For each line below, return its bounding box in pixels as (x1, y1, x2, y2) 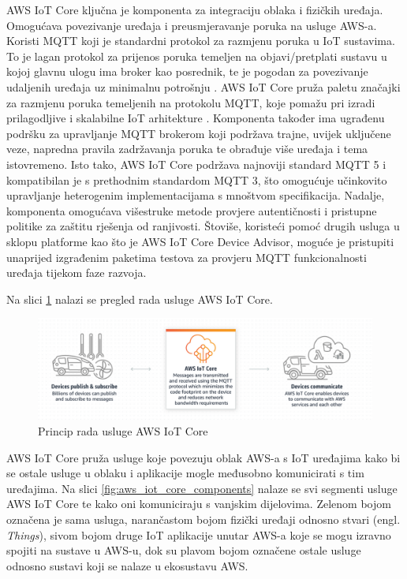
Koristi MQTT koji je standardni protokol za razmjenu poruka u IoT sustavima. (6, 32, 395, 49)
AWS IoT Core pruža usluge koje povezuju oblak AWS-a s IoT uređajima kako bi (6, 449, 401, 465)
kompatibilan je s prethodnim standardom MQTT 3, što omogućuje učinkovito (6, 171, 387, 188)
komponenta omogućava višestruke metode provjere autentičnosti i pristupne (6, 202, 377, 219)
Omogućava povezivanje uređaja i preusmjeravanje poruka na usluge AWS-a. (6, 17, 377, 33)
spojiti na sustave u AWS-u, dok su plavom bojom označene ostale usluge (6, 542, 361, 558)
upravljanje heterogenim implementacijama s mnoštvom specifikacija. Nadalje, (6, 187, 385, 204)
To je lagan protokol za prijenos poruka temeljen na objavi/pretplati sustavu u (6, 47, 387, 64)
